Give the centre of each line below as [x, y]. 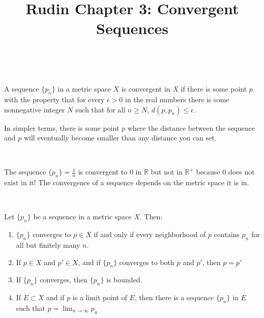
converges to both [147, 262]
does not [241, 172]
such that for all [100, 109]
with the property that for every [54, 99]
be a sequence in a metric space [82, 216]
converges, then [64, 280]
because [208, 172]
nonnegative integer [35, 109]
